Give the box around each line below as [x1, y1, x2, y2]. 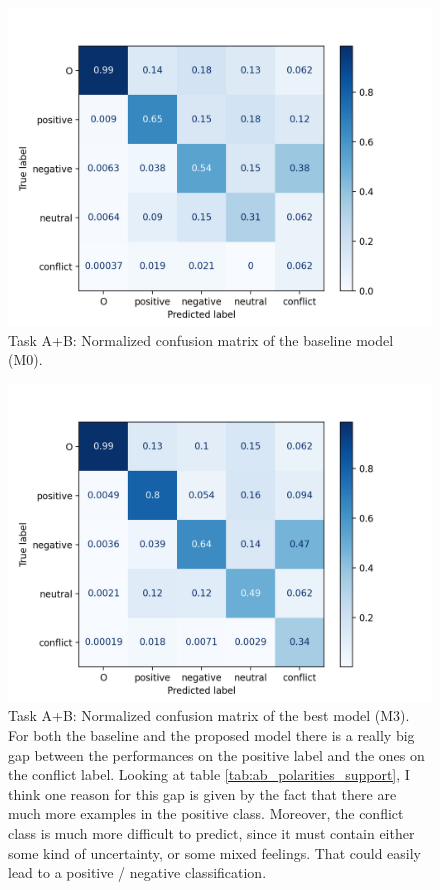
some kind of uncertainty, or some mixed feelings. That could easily [8, 842, 421, 863]
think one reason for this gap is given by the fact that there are [8, 783, 397, 804]
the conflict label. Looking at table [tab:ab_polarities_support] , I [8, 764, 410, 785]
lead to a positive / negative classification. [8, 862, 267, 883]
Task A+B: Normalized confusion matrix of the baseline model [8, 329, 394, 350]
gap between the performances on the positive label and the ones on [8, 744, 425, 765]
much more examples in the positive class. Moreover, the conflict [8, 803, 404, 824]
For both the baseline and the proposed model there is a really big [8, 724, 415, 745]
